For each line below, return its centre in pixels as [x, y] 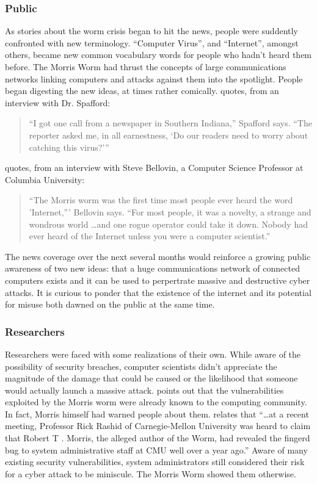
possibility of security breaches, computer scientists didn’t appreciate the [141, 366]
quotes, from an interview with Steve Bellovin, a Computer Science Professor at [154, 168]
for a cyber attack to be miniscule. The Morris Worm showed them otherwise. [151, 473]
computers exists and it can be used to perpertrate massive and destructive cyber [158, 280]
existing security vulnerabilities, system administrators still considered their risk [155, 462]
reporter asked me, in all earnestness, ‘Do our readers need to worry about [169, 135]
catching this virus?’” [69, 147]
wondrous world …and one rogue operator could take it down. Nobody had [168, 224]
